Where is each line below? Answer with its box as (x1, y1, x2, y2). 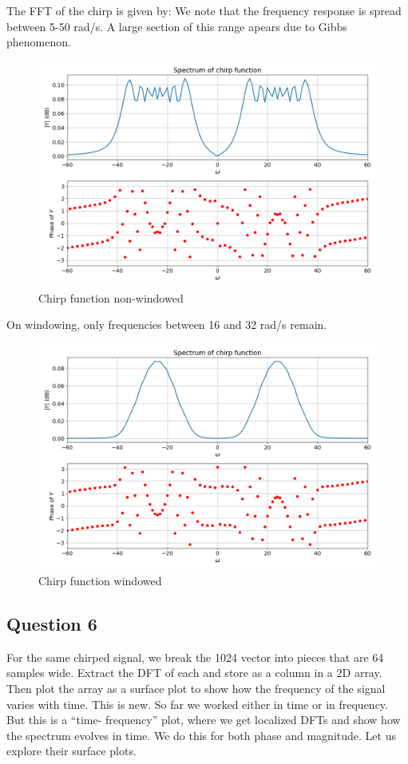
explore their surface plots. (6, 742, 137, 759)
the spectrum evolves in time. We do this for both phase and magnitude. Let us (6, 726, 396, 743)
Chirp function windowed (38, 572, 162, 588)
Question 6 (6, 611, 97, 635)
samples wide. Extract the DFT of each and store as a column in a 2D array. (6, 664, 382, 681)
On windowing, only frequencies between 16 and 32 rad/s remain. (6, 316, 327, 333)
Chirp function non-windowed (38, 289, 184, 306)
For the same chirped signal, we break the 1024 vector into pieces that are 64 (6, 648, 384, 665)
